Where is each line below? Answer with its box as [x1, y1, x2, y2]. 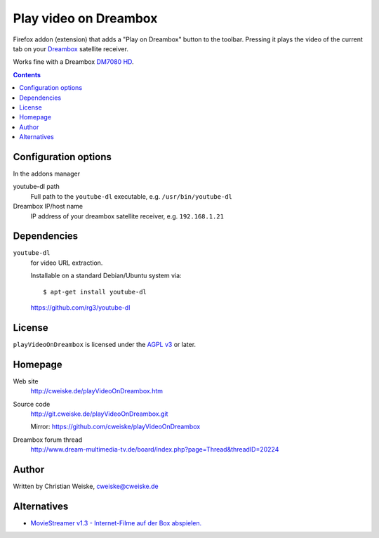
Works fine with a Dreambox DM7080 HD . [13, 58, 134, 66]
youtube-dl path [13, 183, 60, 191]
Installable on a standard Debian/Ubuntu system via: [30, 271, 182, 280]
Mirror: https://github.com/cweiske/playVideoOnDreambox [30, 422, 201, 431]
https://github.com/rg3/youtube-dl [30, 303, 131, 312]
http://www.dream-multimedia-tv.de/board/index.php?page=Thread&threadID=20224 [30, 445, 279, 454]
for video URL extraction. [30, 258, 103, 267]
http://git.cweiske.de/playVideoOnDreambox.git [30, 409, 168, 418]
